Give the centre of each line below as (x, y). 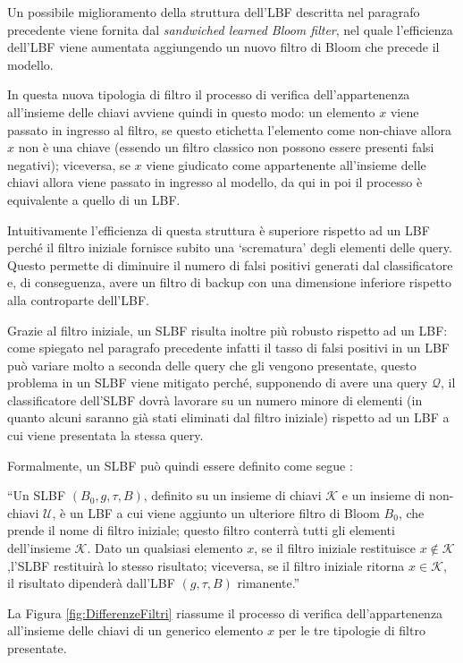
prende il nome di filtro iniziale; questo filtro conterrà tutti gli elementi (201, 530)
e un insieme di (383, 495)
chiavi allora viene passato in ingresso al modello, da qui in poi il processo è (215, 182)
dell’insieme (39, 548)
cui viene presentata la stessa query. (105, 435)
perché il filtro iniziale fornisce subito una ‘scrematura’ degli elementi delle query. (230, 247)
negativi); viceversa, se (69, 164)
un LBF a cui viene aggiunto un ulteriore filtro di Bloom (224, 512)
